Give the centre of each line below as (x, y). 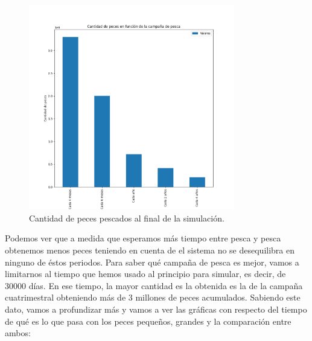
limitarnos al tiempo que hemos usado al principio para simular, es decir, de (145, 274)
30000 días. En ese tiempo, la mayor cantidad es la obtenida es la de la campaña (154, 285)
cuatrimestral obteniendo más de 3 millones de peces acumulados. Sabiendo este (153, 297)
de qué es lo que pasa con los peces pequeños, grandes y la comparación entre (148, 321)
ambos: (18, 333)
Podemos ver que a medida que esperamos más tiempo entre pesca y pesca (143, 238)
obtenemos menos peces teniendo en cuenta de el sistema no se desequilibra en (150, 250)
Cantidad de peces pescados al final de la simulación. (127, 218)
